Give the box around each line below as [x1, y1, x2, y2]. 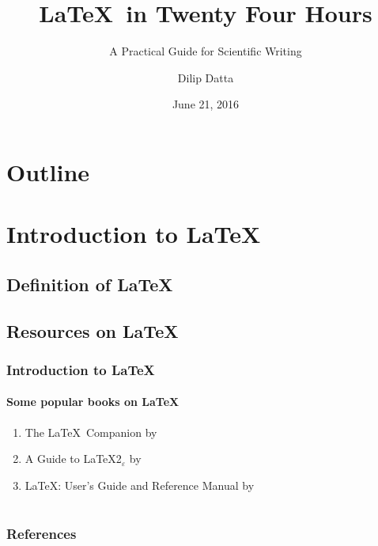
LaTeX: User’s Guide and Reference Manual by [25, 476, 255, 493]
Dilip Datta [177, 69, 234, 85]
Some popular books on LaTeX [6, 393, 180, 410]
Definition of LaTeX [6, 271, 173, 296]
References [6, 523, 77, 543]
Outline [6, 155, 90, 188]
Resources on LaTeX [6, 318, 179, 343]
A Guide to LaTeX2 [25, 450, 122, 467]
